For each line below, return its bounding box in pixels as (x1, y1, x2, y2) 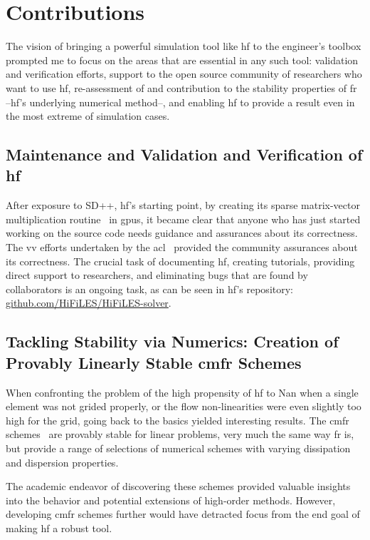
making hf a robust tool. (6, 520, 112, 535)
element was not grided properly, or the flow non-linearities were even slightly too (6, 399, 361, 414)
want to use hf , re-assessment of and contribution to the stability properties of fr (6, 80, 357, 95)
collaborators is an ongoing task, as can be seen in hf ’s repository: (6, 281, 293, 296)
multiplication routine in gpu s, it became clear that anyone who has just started (6, 211, 361, 226)
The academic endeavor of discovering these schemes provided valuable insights (6, 479, 351, 494)
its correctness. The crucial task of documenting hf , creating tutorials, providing (6, 253, 355, 268)
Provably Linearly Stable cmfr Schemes (6, 351, 302, 373)
